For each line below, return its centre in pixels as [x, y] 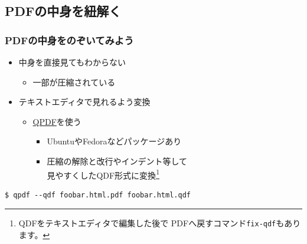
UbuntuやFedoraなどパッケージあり [114, 141]
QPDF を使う [57, 121]
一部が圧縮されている [74, 82]
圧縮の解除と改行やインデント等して [117, 161]
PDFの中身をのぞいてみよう [69, 40]
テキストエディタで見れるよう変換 [84, 102]
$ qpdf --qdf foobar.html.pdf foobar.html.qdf [98, 195]
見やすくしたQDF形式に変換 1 [103, 174]
